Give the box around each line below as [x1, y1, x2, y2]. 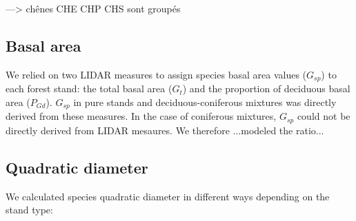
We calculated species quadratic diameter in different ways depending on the [6, 189, 330, 203]
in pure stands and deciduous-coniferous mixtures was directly [73, 94, 337, 109]
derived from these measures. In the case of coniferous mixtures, [6, 109, 277, 123]
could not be [297, 109, 350, 123]
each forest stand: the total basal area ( [6, 81, 172, 96]
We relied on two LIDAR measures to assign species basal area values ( [6, 67, 307, 81]
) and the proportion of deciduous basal [182, 81, 350, 96]
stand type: [6, 202, 53, 217]
